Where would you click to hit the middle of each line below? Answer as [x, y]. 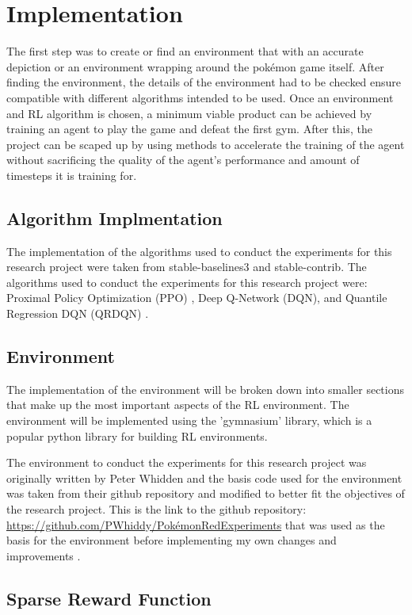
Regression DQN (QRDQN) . [78, 313]
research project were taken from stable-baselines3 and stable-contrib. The [187, 267]
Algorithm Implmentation [114, 218]
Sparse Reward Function [109, 598]
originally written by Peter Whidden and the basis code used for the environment [204, 477]
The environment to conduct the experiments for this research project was [187, 462]
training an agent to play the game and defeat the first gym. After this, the [189, 129]
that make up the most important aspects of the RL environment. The [178, 405]
